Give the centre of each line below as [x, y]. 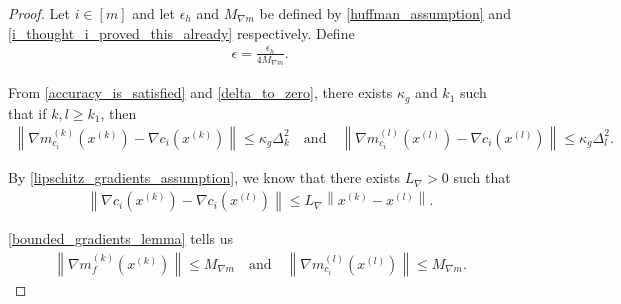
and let [153, 13]
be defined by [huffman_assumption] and [385, 13]
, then [118, 112]
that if [27, 112]
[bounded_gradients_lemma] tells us [121, 238]
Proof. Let [39, 13]
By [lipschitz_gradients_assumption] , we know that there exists [204, 177]
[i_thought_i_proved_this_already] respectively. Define [181, 32]
